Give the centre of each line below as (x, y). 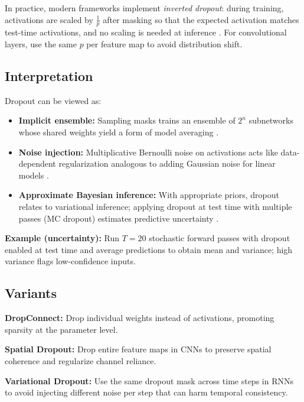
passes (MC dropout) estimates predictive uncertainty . (119, 218)
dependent (37, 163)
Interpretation (49, 76)
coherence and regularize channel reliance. (81, 360)
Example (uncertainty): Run (62, 238)
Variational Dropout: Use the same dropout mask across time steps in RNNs (149, 380)
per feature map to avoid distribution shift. (164, 44)
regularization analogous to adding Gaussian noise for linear (167, 163)
